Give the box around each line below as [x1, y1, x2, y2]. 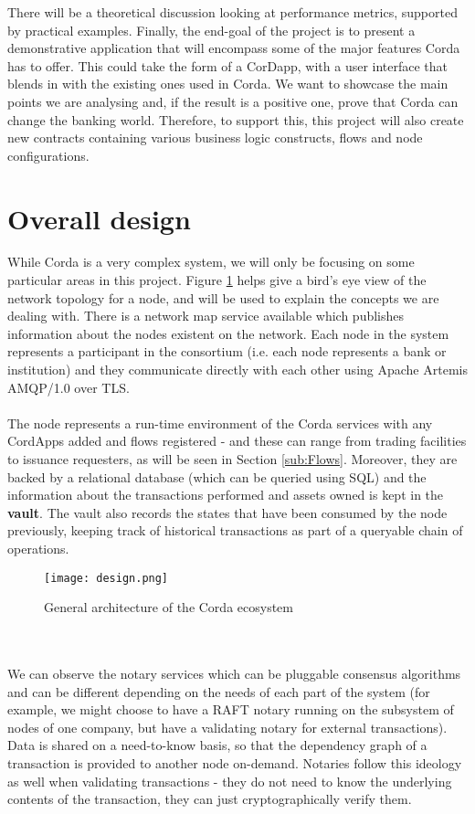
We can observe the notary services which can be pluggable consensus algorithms [7, 664, 461, 682]
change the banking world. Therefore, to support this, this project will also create [7, 110, 464, 129]
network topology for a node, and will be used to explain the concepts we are [7, 288, 439, 307]
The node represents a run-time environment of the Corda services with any [7, 413, 433, 432]
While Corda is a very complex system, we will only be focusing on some [7, 252, 415, 271]
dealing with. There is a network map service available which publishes [7, 306, 405, 325]
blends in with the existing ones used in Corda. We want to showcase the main [7, 74, 449, 93]
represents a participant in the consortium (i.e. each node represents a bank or [7, 342, 447, 361]
